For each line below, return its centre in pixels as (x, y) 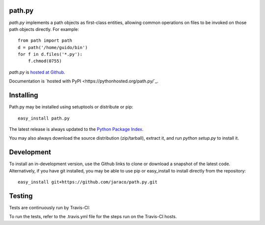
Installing (24, 95)
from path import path (45, 41)
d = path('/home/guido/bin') (53, 47)
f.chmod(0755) (45, 61)
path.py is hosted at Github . (37, 72)
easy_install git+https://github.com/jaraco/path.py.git (88, 182)
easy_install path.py (44, 118)
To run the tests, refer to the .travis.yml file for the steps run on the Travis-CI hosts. (93, 217)
